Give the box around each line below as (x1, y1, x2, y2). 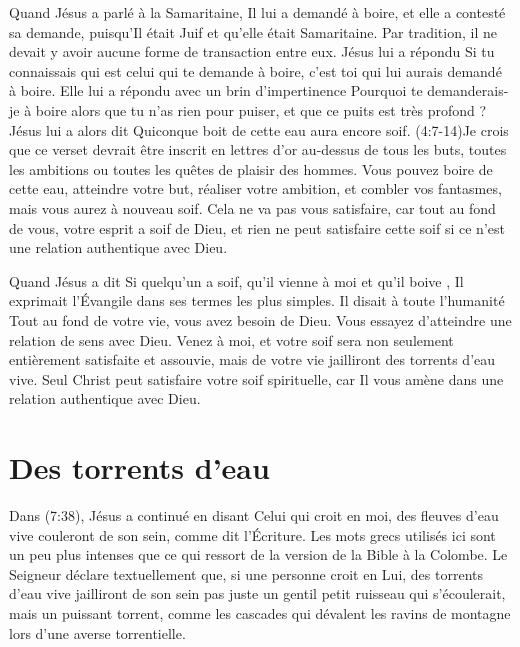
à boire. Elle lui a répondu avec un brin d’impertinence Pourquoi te (9, 80, 423, 101)
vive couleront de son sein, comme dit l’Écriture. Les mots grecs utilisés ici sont (9, 524, 496, 545)
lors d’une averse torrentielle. (9, 622, 186, 643)
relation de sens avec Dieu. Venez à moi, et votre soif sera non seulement (9, 329, 454, 350)
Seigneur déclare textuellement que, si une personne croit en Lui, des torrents (9, 563, 483, 584)
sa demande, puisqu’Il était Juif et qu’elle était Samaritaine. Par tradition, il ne (9, 21, 497, 42)
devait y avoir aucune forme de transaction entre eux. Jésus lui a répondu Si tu (9, 41, 495, 62)
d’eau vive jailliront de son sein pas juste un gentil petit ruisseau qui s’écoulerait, (9, 583, 506, 604)
